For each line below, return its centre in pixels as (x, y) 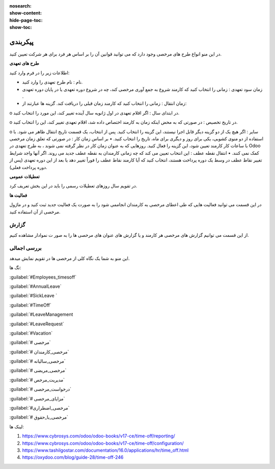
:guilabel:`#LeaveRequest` (37, 324)
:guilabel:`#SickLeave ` (33, 296)
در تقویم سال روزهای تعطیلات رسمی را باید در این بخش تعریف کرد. (73, 186)
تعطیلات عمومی (25, 176)
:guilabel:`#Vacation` (31, 333)
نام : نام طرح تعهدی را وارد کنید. (52, 82)
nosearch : (20, 6)
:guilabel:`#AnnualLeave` (35, 286)
